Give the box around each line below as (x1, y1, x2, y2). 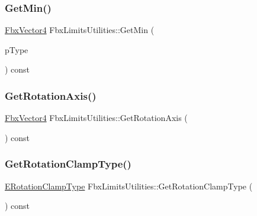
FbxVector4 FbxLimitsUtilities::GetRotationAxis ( (5, 112, 188, 124)
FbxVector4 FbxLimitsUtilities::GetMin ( (5, 24, 155, 36)
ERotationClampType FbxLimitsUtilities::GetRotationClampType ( (5, 179, 253, 192)
